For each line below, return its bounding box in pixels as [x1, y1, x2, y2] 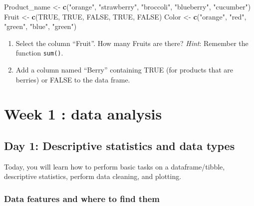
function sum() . [15, 47, 63, 58]
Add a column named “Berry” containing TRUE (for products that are [15, 64, 234, 75]
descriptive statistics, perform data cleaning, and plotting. [4, 171, 182, 181]
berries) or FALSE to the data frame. [15, 74, 130, 84]
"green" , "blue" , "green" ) [4, 21, 77, 31]
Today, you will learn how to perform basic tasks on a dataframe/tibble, [4, 161, 225, 171]
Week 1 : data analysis [4, 103, 162, 124]
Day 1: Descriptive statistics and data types [4, 137, 235, 153]
